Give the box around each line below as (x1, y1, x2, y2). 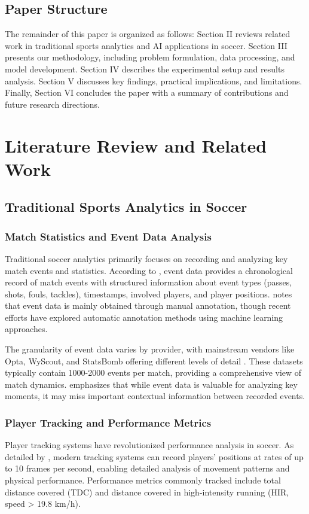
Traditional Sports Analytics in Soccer (5, 197, 247, 216)
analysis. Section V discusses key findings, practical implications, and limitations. (5, 74, 302, 87)
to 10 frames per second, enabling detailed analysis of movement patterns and (5, 462, 290, 475)
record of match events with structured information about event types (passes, (5, 276, 292, 288)
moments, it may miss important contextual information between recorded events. (5, 390, 305, 402)
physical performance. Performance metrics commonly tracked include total (5, 474, 281, 486)
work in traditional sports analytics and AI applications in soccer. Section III (5, 39, 287, 51)
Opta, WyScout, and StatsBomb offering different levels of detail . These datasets (5, 354, 303, 367)
